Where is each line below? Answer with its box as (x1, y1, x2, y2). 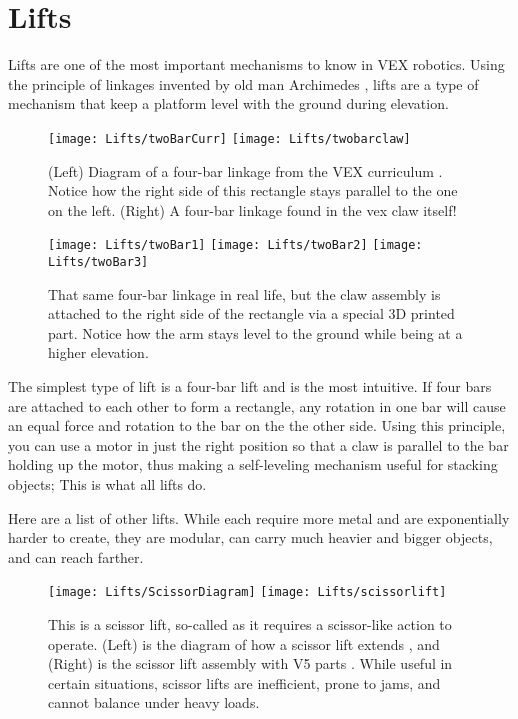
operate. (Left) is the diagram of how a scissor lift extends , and (48, 633, 440, 654)
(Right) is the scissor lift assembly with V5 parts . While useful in (48, 653, 453, 674)
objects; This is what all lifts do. (8, 474, 207, 494)
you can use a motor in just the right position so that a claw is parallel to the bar (8, 434, 509, 455)
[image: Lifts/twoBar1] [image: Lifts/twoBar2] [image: (48, 238, 423, 253)
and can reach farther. (8, 546, 144, 567)
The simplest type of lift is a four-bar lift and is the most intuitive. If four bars (8, 376, 492, 397)
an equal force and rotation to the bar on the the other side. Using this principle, (8, 415, 506, 436)
